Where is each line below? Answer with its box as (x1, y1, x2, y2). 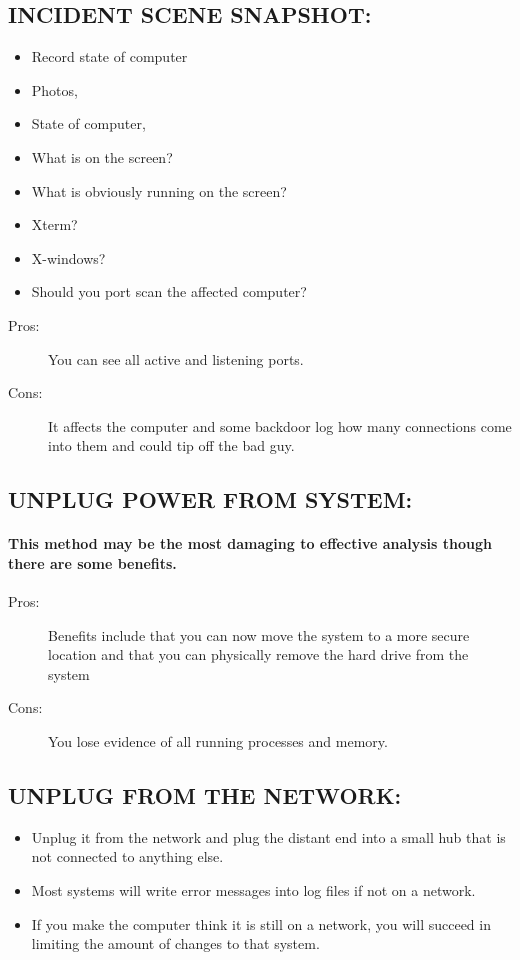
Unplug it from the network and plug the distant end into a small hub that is (31, 826, 506, 847)
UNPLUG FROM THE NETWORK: (8, 780, 402, 811)
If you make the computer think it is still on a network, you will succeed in (31, 913, 491, 934)
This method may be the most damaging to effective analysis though (8, 533, 492, 554)
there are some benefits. (8, 552, 177, 573)
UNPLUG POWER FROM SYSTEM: (8, 484, 413, 515)
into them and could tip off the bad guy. (48, 435, 295, 456)
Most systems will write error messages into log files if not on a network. (31, 880, 476, 901)
